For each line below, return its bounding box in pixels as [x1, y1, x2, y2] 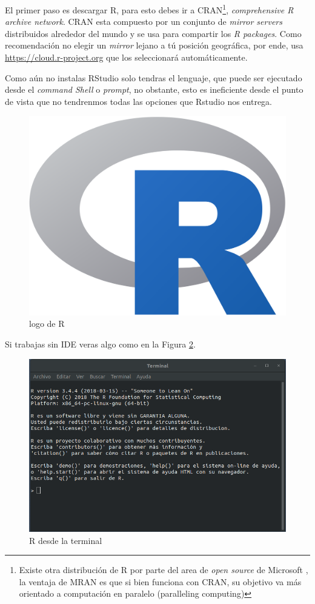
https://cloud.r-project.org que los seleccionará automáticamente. [5, 51, 248, 64]
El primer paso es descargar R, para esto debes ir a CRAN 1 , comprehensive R [5, 2, 294, 16]
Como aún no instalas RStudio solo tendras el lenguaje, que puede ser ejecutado [5, 71, 302, 84]
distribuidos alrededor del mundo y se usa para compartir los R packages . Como [5, 27, 302, 39]
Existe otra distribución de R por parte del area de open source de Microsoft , [19, 563, 308, 576]
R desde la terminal [29, 534, 102, 546]
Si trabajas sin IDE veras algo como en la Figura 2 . [5, 337, 196, 350]
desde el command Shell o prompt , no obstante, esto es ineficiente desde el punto [5, 83, 303, 96]
